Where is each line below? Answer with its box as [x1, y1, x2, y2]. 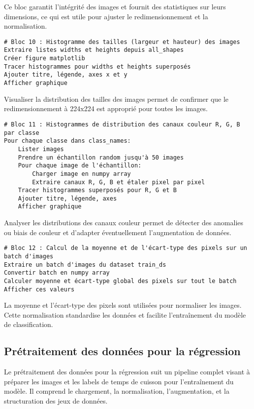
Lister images [18, 145, 64, 153]
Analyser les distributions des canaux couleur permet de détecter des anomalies [4, 217, 244, 228]
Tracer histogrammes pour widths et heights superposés [4, 63, 191, 70]
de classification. [4, 319, 53, 329]
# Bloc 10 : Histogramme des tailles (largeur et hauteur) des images [4, 38, 240, 45]
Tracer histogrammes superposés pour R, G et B [18, 187, 177, 194]
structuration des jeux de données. [4, 396, 108, 406]
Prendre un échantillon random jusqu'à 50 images [18, 154, 184, 161]
